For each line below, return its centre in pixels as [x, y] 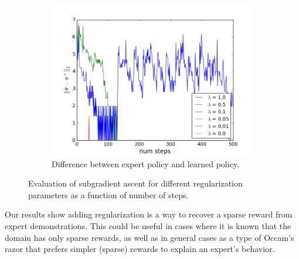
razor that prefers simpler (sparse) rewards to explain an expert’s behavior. [140, 249]
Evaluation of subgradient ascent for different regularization [135, 183]
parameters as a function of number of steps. [108, 194]
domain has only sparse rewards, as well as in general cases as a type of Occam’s [149, 237]
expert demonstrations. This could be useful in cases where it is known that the [148, 225]
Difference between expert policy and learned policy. [145, 163]
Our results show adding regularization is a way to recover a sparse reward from [149, 214]
